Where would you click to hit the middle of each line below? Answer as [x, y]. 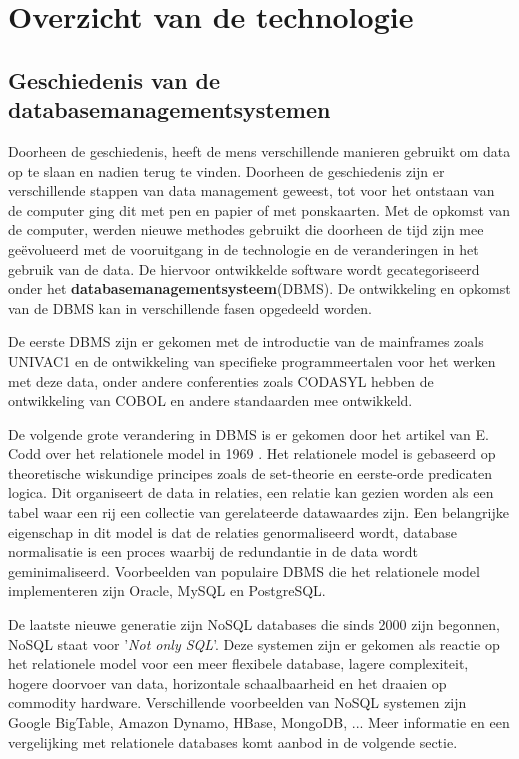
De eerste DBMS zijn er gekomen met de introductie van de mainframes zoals [246, 341]
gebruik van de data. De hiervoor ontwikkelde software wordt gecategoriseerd [244, 268]
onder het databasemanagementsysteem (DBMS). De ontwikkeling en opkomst [259, 288]
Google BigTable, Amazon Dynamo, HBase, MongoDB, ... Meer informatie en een [259, 722]
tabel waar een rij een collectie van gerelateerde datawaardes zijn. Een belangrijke [258, 512]
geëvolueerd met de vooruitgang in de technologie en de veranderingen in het [243, 248]
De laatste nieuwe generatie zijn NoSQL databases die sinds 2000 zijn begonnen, [254, 624]
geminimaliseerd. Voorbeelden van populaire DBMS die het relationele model [244, 570]
